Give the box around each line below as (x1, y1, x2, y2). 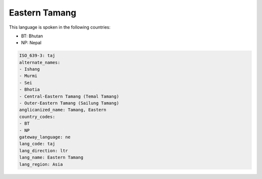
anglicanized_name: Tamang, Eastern (19, 107, 107, 113)
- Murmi (19, 73, 37, 79)
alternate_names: (19, 60, 61, 65)
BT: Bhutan (21, 33, 43, 39)
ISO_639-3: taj (19, 53, 55, 58)
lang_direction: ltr (19, 148, 68, 153)
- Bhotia (19, 87, 40, 92)
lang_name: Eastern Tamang (19, 155, 83, 160)
